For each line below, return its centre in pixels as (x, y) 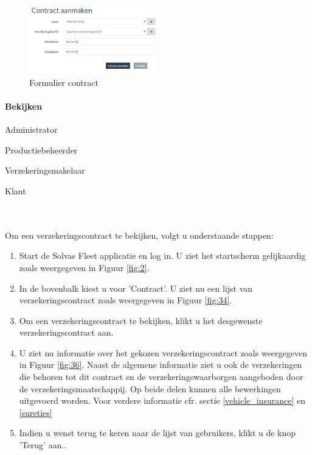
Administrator (31, 129)
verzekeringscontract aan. (66, 332)
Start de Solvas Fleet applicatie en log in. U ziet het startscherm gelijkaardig (162, 256)
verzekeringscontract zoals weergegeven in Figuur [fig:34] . (126, 300)
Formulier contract (64, 82)
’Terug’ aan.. (43, 445)
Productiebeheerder (41, 150)
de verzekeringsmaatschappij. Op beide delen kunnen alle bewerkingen (150, 388)
